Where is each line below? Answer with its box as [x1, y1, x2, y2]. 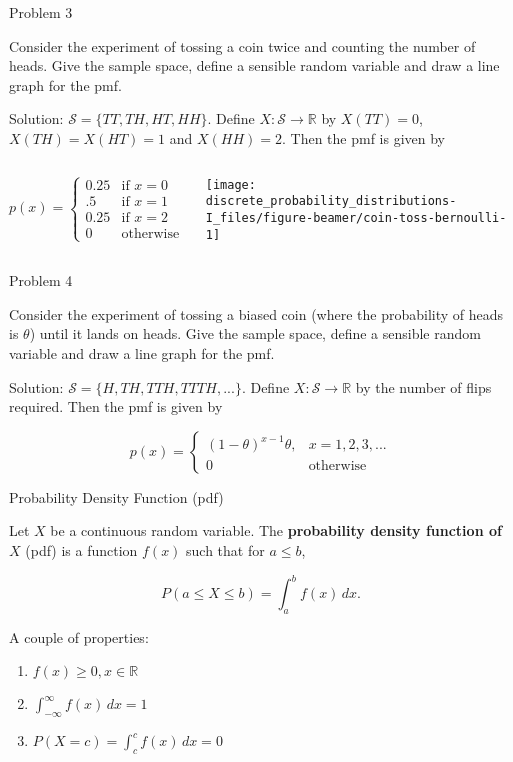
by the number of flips [355, 376, 492, 397]
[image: [205, 177, 256, 192]
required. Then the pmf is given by [9, 396, 223, 417]
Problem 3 [9, 2, 73, 22]
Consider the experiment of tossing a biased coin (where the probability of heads [9, 303, 504, 324]
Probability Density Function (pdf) [9, 486, 224, 507]
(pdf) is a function [25, 539, 138, 560]
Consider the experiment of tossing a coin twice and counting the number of [9, 35, 476, 56]
